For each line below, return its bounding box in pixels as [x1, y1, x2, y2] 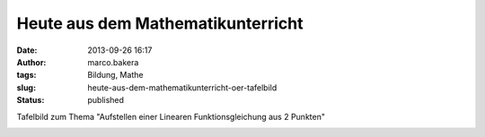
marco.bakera [87, 56, 139, 67]
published [87, 95, 125, 106]
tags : [16, 70, 37, 81]
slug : [16, 81, 36, 93]
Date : [16, 45, 38, 56]
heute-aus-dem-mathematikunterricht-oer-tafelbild [87, 81, 278, 93]
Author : [16, 56, 47, 67]
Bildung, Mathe [87, 70, 144, 81]
